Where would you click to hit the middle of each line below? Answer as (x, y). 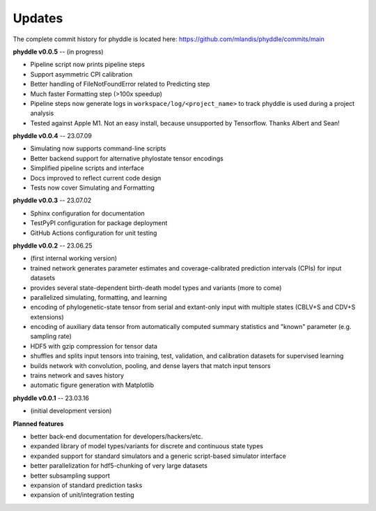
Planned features (38, 424)
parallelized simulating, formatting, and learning (99, 297)
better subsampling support (70, 475)
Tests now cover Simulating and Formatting (92, 188)
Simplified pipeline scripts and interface (87, 168)
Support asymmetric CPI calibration (81, 74)
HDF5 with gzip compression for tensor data (94, 346)
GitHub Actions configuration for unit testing (94, 233)
